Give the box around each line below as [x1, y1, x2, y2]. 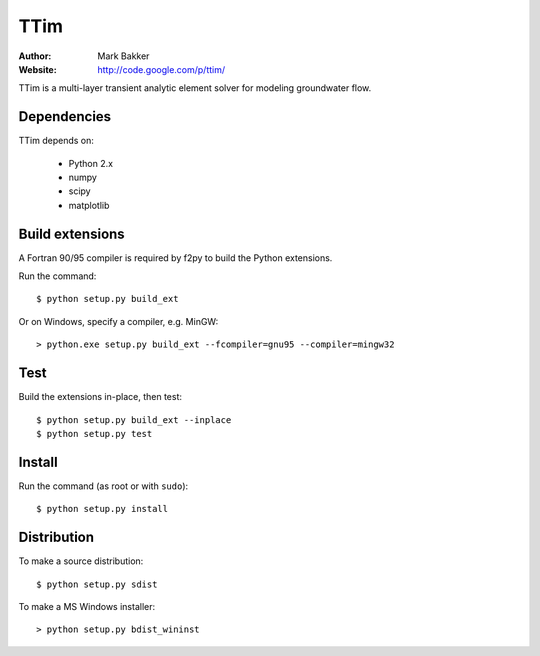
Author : [18, 50, 52, 62]
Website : [18, 63, 57, 75]
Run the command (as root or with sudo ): [18, 480, 189, 492]
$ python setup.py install [36, 503, 169, 515]
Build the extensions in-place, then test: [18, 391, 182, 403]
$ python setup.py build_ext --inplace [36, 414, 232, 425]
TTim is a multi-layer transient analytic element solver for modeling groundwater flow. [18, 82, 372, 94]
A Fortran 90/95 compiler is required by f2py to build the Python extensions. [18, 251, 333, 264]
